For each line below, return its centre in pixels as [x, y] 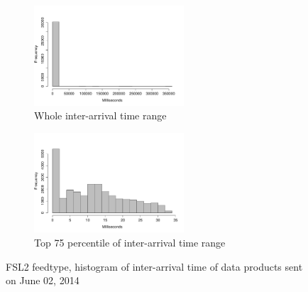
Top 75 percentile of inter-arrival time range [130, 243]
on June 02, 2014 [43, 280]
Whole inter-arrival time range [100, 115]
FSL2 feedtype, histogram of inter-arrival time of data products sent [154, 266]
